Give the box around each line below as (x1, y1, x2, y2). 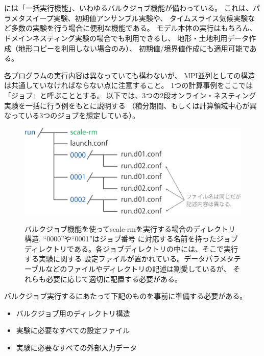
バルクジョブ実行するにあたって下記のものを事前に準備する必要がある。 (4, 291, 247, 301)
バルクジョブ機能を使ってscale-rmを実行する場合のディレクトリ (25, 223, 235, 234)
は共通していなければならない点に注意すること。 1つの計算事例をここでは (4, 80, 253, 91)
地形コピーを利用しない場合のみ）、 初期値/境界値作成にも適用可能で (18, 42, 250, 53)
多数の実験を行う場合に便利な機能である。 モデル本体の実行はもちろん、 (11, 23, 257, 33)
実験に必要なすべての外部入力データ (16, 342, 137, 352)
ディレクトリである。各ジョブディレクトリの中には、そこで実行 (25, 243, 238, 254)
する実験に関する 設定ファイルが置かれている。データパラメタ (25, 253, 234, 264)
